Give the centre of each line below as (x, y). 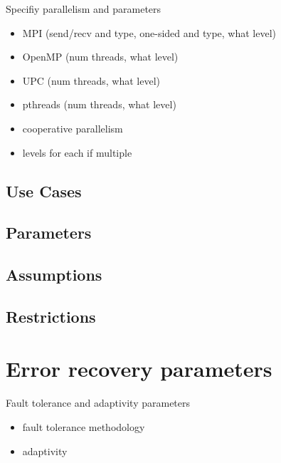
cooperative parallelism (73, 128)
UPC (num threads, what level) (91, 80)
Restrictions (51, 316)
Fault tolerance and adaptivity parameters (98, 403)
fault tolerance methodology (84, 427)
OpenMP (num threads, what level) (100, 57)
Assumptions (54, 275)
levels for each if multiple (77, 152)
